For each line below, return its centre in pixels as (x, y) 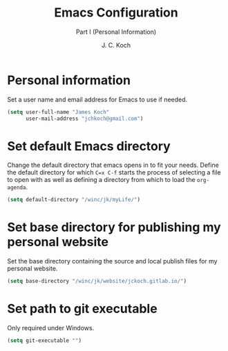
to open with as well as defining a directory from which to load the (101, 180)
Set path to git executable (82, 309)
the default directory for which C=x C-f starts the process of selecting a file (114, 172)
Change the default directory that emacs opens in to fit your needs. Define (113, 165)
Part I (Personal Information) (116, 32)
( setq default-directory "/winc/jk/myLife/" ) (74, 200)
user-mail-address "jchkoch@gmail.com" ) (84, 119)
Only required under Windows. (51, 328)
